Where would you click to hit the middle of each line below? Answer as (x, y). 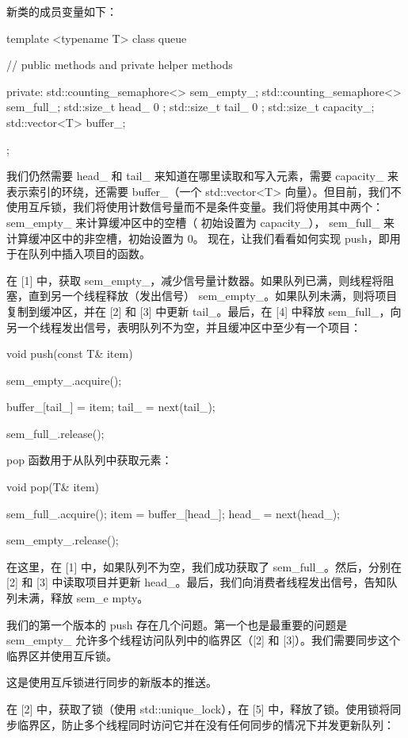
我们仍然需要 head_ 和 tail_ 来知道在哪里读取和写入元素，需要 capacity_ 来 (203, 176)
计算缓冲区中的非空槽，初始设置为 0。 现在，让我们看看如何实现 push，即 (198, 238)
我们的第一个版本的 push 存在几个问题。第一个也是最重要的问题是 (177, 624)
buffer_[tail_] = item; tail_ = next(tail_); (111, 407)
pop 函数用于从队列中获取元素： (90, 460)
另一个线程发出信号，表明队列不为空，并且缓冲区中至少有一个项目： (184, 327)
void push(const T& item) (70, 354)
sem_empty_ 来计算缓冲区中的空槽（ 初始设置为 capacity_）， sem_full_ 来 (201, 222)
